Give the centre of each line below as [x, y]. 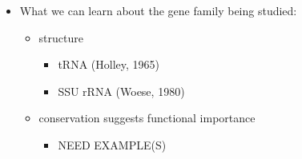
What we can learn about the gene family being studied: [158, 10]
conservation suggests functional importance [147, 118]
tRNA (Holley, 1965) [109, 64]
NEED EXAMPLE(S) [112, 144]
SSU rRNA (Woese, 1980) [121, 91]
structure [61, 37]
